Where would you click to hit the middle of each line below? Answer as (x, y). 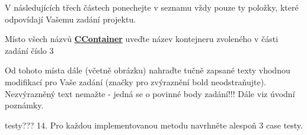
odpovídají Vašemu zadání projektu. (71, 19)
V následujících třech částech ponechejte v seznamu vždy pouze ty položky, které (152, 7)
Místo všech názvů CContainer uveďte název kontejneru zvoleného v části (142, 39)
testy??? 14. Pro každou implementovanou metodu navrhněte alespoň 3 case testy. (154, 125)
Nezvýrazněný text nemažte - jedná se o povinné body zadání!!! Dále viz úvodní (150, 93)
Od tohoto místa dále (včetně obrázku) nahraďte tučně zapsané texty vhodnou (148, 70)
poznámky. (24, 105)
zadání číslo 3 (29, 50)
